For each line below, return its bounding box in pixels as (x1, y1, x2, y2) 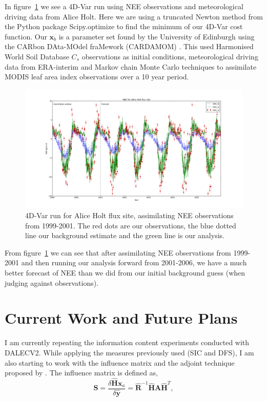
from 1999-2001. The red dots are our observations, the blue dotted (25, 220, 236, 230)
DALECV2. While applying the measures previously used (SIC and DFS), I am (5, 347, 254, 357)
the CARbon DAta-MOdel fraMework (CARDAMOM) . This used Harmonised (5, 41, 254, 52)
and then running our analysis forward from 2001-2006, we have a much (21, 257, 247, 268)
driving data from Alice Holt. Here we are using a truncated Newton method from (5, 11, 263, 22)
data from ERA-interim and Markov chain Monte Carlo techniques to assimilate (5, 61, 257, 72)
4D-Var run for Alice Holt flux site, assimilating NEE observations (25, 210, 234, 221)
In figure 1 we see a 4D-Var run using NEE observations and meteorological (5, 1, 243, 11)
